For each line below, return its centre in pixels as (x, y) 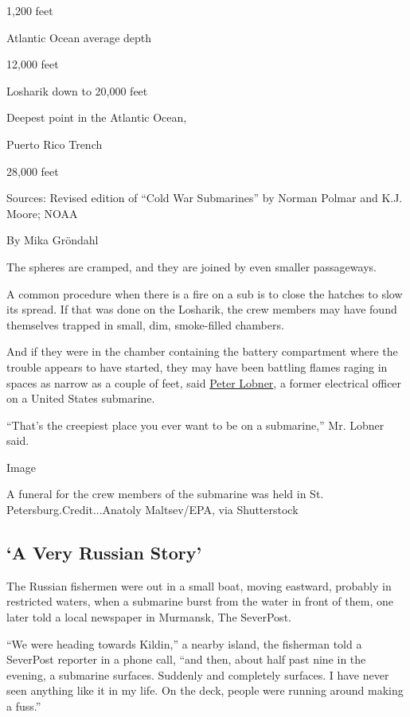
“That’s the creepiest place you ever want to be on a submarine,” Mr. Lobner (195, 425)
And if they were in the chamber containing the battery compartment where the (202, 351)
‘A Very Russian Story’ (104, 553)
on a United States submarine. (81, 398)
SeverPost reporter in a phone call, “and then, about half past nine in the (186, 659)
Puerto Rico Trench (55, 144)
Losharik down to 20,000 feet (77, 90)
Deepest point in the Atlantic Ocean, (97, 117)
